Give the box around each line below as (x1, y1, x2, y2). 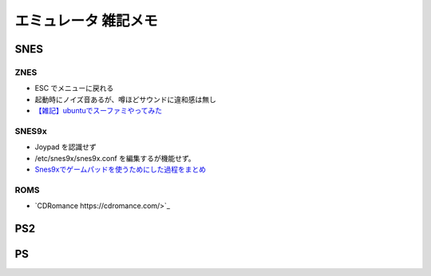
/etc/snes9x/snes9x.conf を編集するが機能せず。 (34, 153, 196, 163)
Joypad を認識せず (34, 142, 97, 152)
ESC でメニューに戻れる (34, 84, 114, 93)
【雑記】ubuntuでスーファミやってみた (34, 106, 163, 116)
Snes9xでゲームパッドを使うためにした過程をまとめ (34, 164, 207, 175)
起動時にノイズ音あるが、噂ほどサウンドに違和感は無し (34, 94, 217, 104)
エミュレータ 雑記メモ (14, 12, 159, 30)
